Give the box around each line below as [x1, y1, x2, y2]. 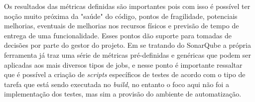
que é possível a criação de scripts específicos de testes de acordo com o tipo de [4, 69, 246, 80]
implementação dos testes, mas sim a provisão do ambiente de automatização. [4, 89, 242, 99]
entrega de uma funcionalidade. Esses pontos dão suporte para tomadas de [4, 30, 232, 40]
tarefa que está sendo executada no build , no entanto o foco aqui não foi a [4, 79, 229, 89]
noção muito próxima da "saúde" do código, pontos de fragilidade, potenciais [4, 10, 238, 21]
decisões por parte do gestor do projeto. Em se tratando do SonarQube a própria [4, 40, 251, 50]
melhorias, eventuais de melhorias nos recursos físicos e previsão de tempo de [4, 20, 239, 31]
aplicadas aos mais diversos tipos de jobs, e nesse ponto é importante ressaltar [4, 59, 243, 70]
